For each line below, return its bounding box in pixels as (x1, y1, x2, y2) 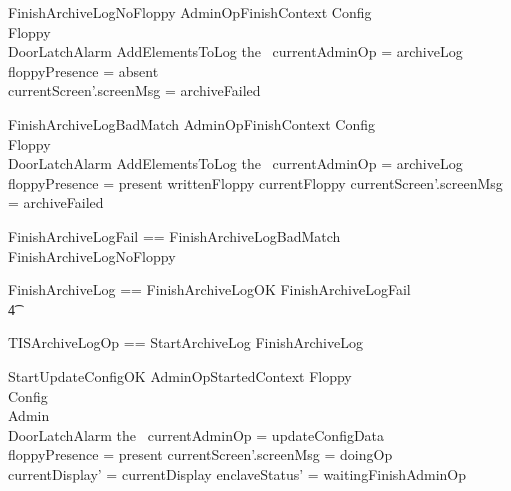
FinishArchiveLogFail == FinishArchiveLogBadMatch (8, 225, 341, 246)
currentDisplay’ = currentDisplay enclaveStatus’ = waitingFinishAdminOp (8, 463, 467, 484)
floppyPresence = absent (8, 60, 159, 81)
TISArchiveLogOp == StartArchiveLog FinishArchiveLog (8, 332, 363, 353)
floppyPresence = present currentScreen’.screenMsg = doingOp (8, 444, 393, 465)
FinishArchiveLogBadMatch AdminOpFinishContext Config (8, 113, 375, 134)
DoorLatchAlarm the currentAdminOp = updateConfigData (8, 424, 385, 445)
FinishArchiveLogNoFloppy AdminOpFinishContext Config (8, 2, 372, 22)
